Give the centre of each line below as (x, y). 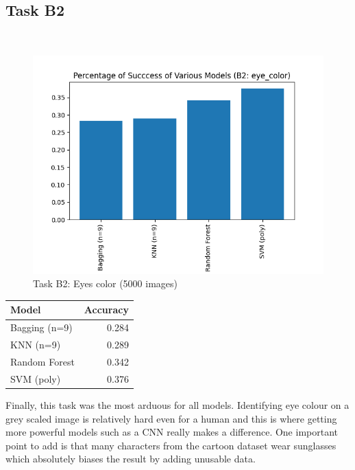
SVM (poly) (36, 378)
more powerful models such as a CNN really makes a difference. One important (172, 432)
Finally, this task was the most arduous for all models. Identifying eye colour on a (177, 404)
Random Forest (42, 362)
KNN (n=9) (36, 345)
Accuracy (106, 310)
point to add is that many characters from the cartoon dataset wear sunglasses (171, 445)
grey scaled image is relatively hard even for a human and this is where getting (171, 418)
